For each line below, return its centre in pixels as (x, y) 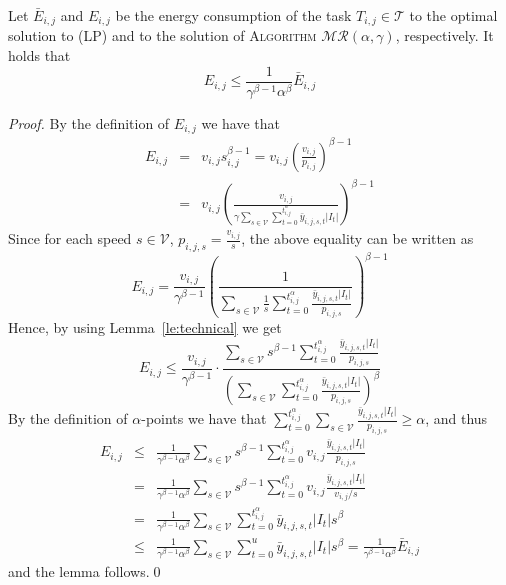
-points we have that (204, 418)
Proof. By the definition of (89, 122)
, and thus (456, 418)
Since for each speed (70, 238)
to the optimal (453, 15)
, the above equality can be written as (357, 238)
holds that (39, 55)
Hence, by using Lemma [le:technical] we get (145, 327)
